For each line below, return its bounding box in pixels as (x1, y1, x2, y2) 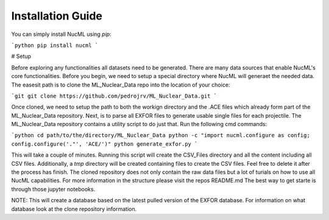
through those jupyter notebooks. (11, 185, 96, 193)
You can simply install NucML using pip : (11, 30, 112, 38)
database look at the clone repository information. (11, 205, 137, 213)
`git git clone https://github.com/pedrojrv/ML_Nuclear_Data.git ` (11, 92, 218, 99)
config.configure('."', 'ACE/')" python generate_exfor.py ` (11, 140, 198, 147)
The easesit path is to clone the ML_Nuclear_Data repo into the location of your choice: (11, 81, 230, 88)
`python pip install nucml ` (11, 41, 99, 49)
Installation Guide (11, 9, 103, 23)
